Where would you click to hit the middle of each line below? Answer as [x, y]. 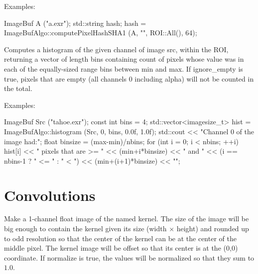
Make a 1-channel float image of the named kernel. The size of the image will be [127, 219]
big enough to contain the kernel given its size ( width [85, 228]
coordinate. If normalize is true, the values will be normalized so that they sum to [129, 257]
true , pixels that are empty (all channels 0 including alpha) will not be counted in [129, 78]
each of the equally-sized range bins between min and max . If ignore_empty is [124, 68]
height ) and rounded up [213, 228]
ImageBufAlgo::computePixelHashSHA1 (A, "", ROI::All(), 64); [101, 33]
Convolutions [50, 195]
